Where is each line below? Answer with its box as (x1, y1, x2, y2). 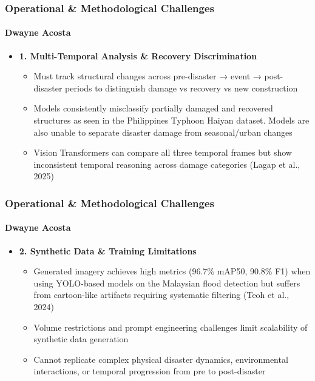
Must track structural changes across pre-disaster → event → (33, 70, 262, 82)
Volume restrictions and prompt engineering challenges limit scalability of (33, 320, 308, 333)
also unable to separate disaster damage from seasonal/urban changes (33, 125, 293, 138)
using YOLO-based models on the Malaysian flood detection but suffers (33, 276, 300, 289)
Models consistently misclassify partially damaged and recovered (33, 102, 273, 114)
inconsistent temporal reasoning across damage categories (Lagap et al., (33, 157, 300, 170)
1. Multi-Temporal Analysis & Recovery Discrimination (19, 49, 257, 62)
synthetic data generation (33, 333, 129, 345)
